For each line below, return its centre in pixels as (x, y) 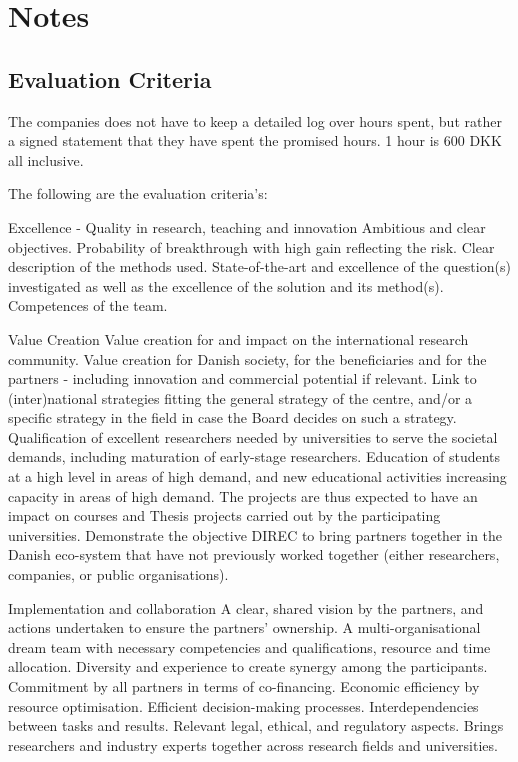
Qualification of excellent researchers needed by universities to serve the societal (253, 436)
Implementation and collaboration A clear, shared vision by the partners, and (246, 607)
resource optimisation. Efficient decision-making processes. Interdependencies (243, 705)
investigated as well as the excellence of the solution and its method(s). (226, 285)
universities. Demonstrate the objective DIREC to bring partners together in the (255, 534)
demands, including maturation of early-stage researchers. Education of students (254, 456)
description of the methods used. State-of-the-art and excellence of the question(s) (259, 266)
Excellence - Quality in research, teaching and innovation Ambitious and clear (247, 226)
